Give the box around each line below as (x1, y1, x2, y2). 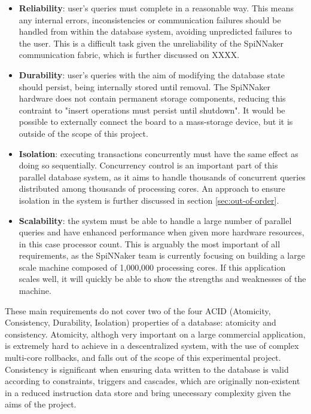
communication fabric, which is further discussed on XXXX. (19, 48, 240, 61)
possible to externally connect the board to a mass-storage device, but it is (19, 115, 293, 128)
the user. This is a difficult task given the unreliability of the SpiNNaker (19, 36, 284, 49)
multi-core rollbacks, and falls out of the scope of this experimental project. (5, 351, 281, 364)
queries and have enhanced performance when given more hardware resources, (19, 226, 304, 238)
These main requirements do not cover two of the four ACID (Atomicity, (5, 304, 271, 317)
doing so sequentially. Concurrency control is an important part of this (19, 159, 278, 171)
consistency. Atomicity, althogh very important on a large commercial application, (5, 327, 306, 340)
